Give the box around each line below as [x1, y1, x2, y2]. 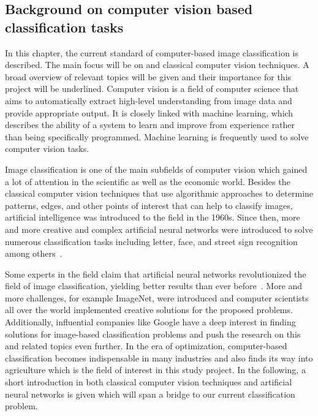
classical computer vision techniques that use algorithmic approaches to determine [5, 187, 314, 200]
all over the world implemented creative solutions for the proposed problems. [5, 303, 293, 316]
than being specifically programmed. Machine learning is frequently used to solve [5, 130, 309, 143]
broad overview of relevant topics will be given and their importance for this [5, 70, 292, 83]
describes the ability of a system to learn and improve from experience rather [5, 118, 295, 131]
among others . [5, 247, 62, 260]
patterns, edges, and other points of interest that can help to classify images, [5, 199, 293, 211]
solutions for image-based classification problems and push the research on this [5, 327, 301, 340]
